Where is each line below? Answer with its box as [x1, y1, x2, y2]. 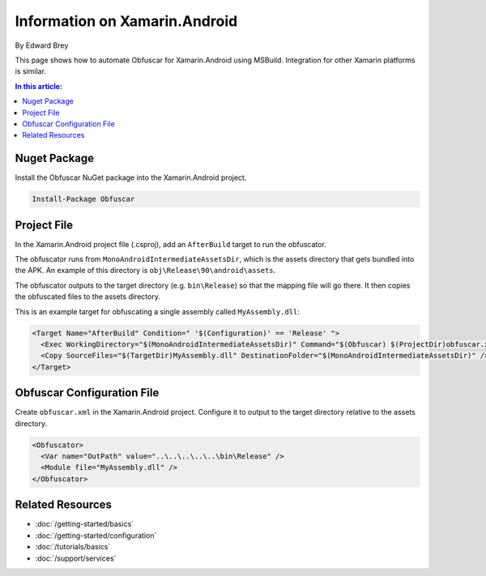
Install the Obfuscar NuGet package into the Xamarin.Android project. [15, 173, 247, 182]
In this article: [15, 81, 62, 91]
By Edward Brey [15, 41, 69, 50]
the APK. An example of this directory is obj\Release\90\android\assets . [15, 266, 276, 275]
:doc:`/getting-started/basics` [35, 519, 134, 529]
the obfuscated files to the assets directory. [15, 292, 161, 301]
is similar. [15, 66, 46, 76]
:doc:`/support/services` [35, 553, 117, 563]
